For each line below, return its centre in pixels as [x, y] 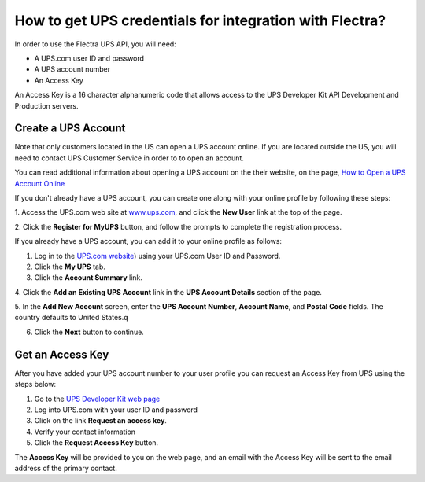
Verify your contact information [85, 432]
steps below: [35, 384]
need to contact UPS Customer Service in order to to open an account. [129, 158]
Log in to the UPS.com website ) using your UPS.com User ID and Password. [157, 256]
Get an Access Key [62, 354]
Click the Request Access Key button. [96, 443]
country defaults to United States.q [72, 318]
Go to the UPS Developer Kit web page [97, 399]
